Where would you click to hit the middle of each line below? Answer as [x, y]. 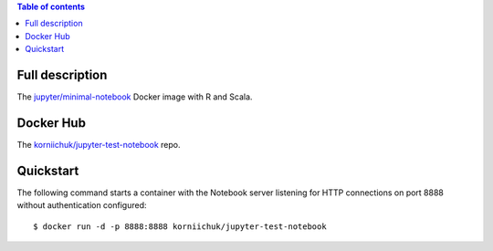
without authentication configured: [82, 205]
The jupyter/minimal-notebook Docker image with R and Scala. [135, 97]
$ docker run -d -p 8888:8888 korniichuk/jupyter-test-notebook [180, 226]
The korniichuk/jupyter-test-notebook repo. [99, 144]
